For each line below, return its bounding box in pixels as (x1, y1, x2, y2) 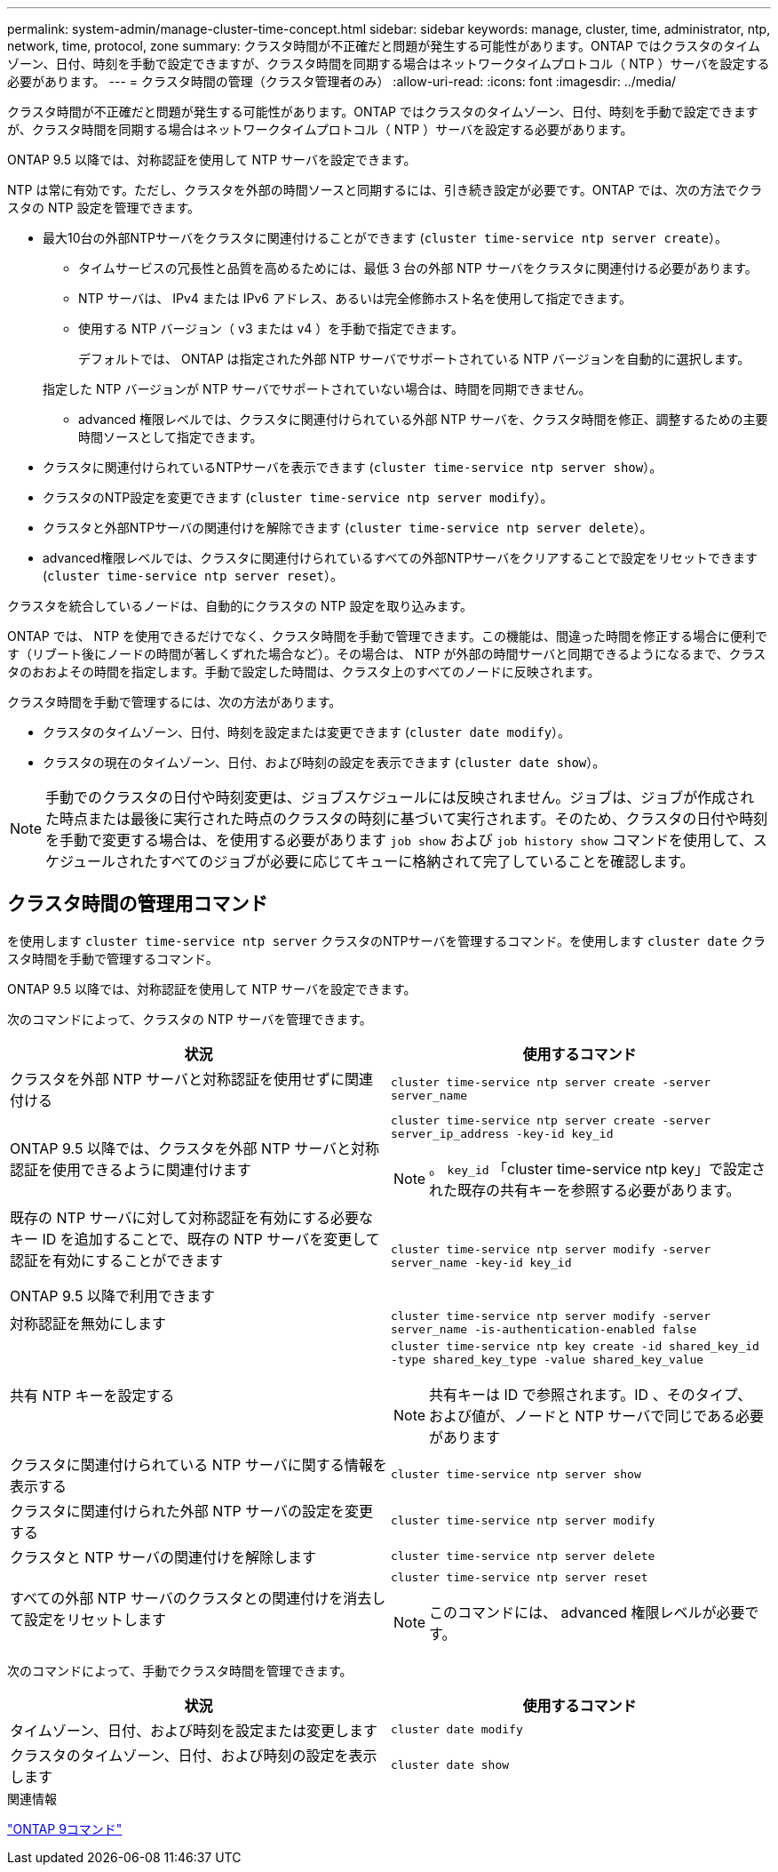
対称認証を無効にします (10, 1314, 167, 1332)
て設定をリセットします (10, 1611, 167, 1629)
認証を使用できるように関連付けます (10, 1160, 251, 1179)
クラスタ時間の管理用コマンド (7, 892, 268, 916)
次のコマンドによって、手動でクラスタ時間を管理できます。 (7, 1662, 353, 1678)
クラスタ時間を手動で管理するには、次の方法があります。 (7, 694, 342, 709)
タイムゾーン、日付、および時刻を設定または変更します (10, 1721, 377, 1740)
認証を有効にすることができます (10, 1251, 224, 1269)
